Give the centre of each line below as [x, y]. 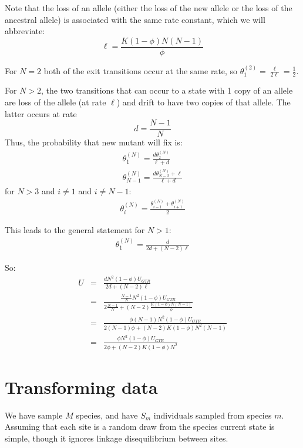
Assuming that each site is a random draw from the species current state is [140, 427]
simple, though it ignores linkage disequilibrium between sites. [117, 438]
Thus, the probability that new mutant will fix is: [94, 142]
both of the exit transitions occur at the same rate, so [141, 70]
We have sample [34, 415]
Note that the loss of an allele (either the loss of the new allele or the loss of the [149, 8]
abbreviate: [25, 31]
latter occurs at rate [41, 113]
